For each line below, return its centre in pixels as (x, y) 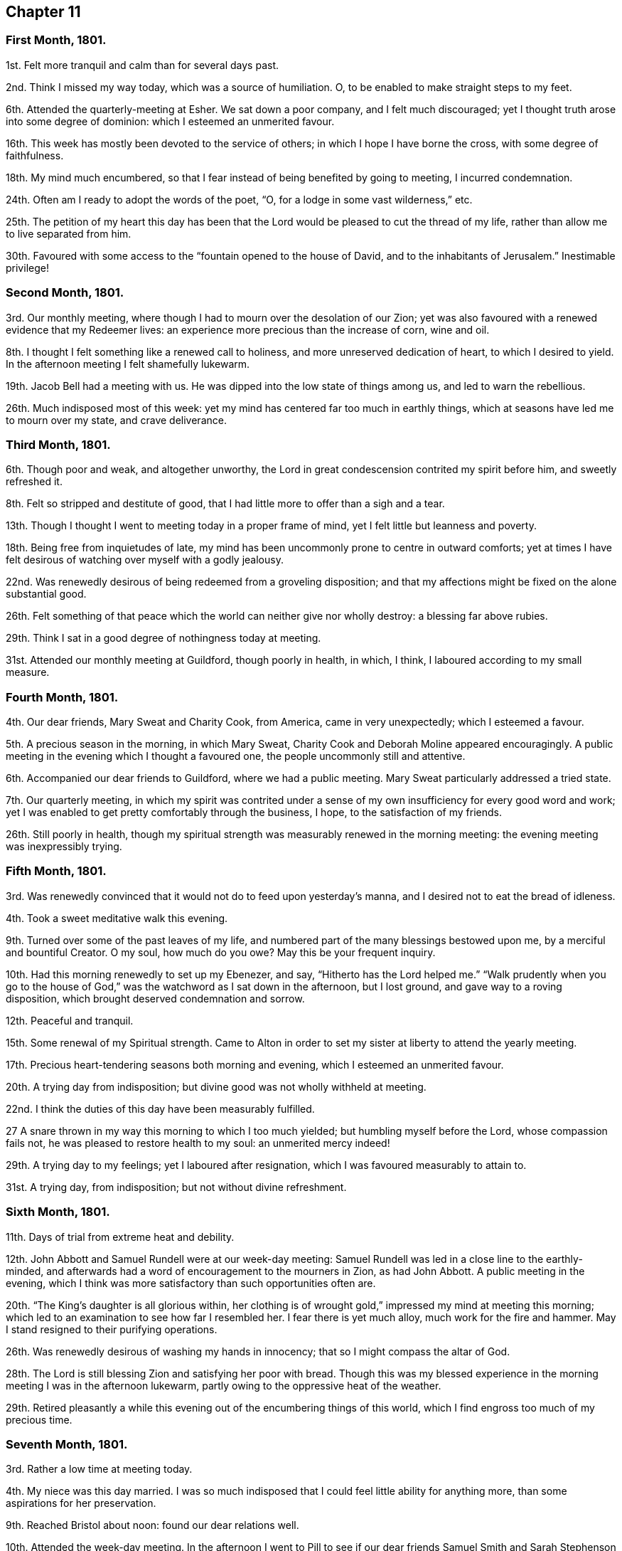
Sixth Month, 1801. (58, 1212)
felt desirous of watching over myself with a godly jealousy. (145, 560)
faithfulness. (35, 155)
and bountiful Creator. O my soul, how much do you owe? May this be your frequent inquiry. (221, 952)
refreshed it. (34, 482)
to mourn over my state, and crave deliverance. (116, 420)
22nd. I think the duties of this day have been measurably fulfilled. (160, 1108)
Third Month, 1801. (58, 444)
